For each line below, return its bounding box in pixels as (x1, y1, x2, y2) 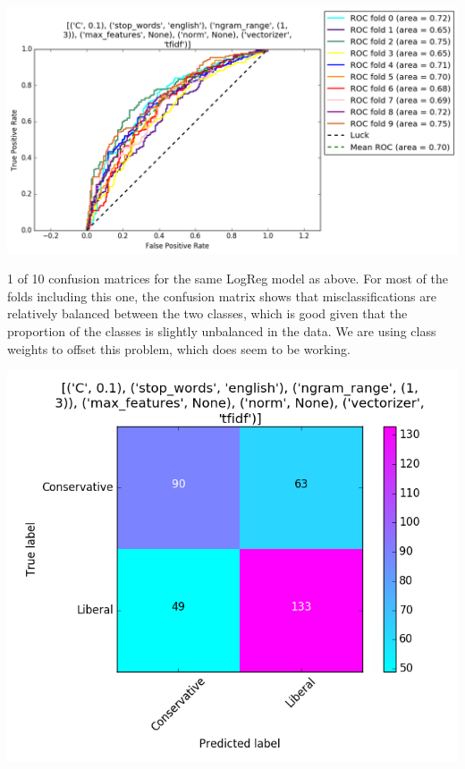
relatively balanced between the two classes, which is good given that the (7, 304, 408, 323)
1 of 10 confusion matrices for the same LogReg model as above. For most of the (7, 269, 448, 288)
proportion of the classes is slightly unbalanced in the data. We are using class (7, 322, 436, 340)
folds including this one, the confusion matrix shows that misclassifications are (7, 286, 436, 305)
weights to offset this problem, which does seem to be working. (7, 339, 351, 358)
